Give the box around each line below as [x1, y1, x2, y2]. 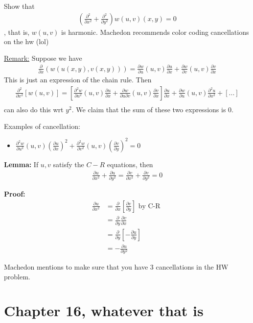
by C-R [138, 202, 161, 210]
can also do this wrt [4, 104, 64, 114]
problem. [4, 272, 30, 282]
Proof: [4, 189, 25, 199]
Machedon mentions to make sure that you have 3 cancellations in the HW [4, 262, 229, 272]
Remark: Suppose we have [4, 52, 82, 63]
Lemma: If [4, 159, 39, 169]
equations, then [107, 159, 153, 169]
